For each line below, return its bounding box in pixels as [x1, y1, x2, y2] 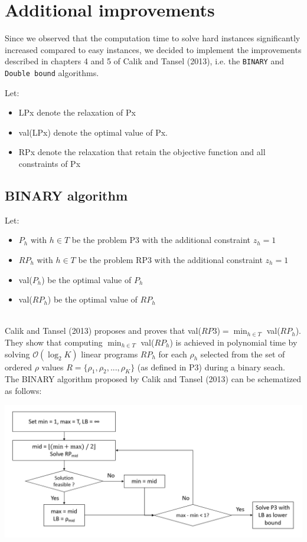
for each [158, 347, 187, 360]
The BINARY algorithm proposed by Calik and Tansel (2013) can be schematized [5, 373, 301, 385]
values [41, 360, 64, 373]
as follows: [5, 384, 42, 396]
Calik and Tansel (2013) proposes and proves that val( [5, 324, 201, 337]
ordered [5, 360, 32, 373]
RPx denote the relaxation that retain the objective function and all [18, 146, 266, 158]
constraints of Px [18, 157, 81, 169]
